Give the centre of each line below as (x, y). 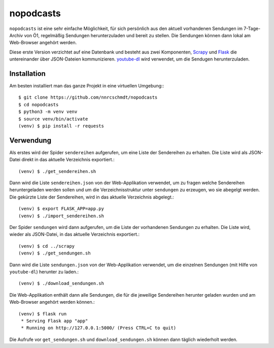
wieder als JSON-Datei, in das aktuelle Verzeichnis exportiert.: (74, 235)
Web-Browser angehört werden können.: (52, 302)
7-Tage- (252, 28)
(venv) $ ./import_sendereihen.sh (61, 216)
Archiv (16, 35)
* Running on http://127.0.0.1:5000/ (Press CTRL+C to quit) (99, 328)
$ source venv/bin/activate (53, 119)
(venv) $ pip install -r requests (61, 126)
